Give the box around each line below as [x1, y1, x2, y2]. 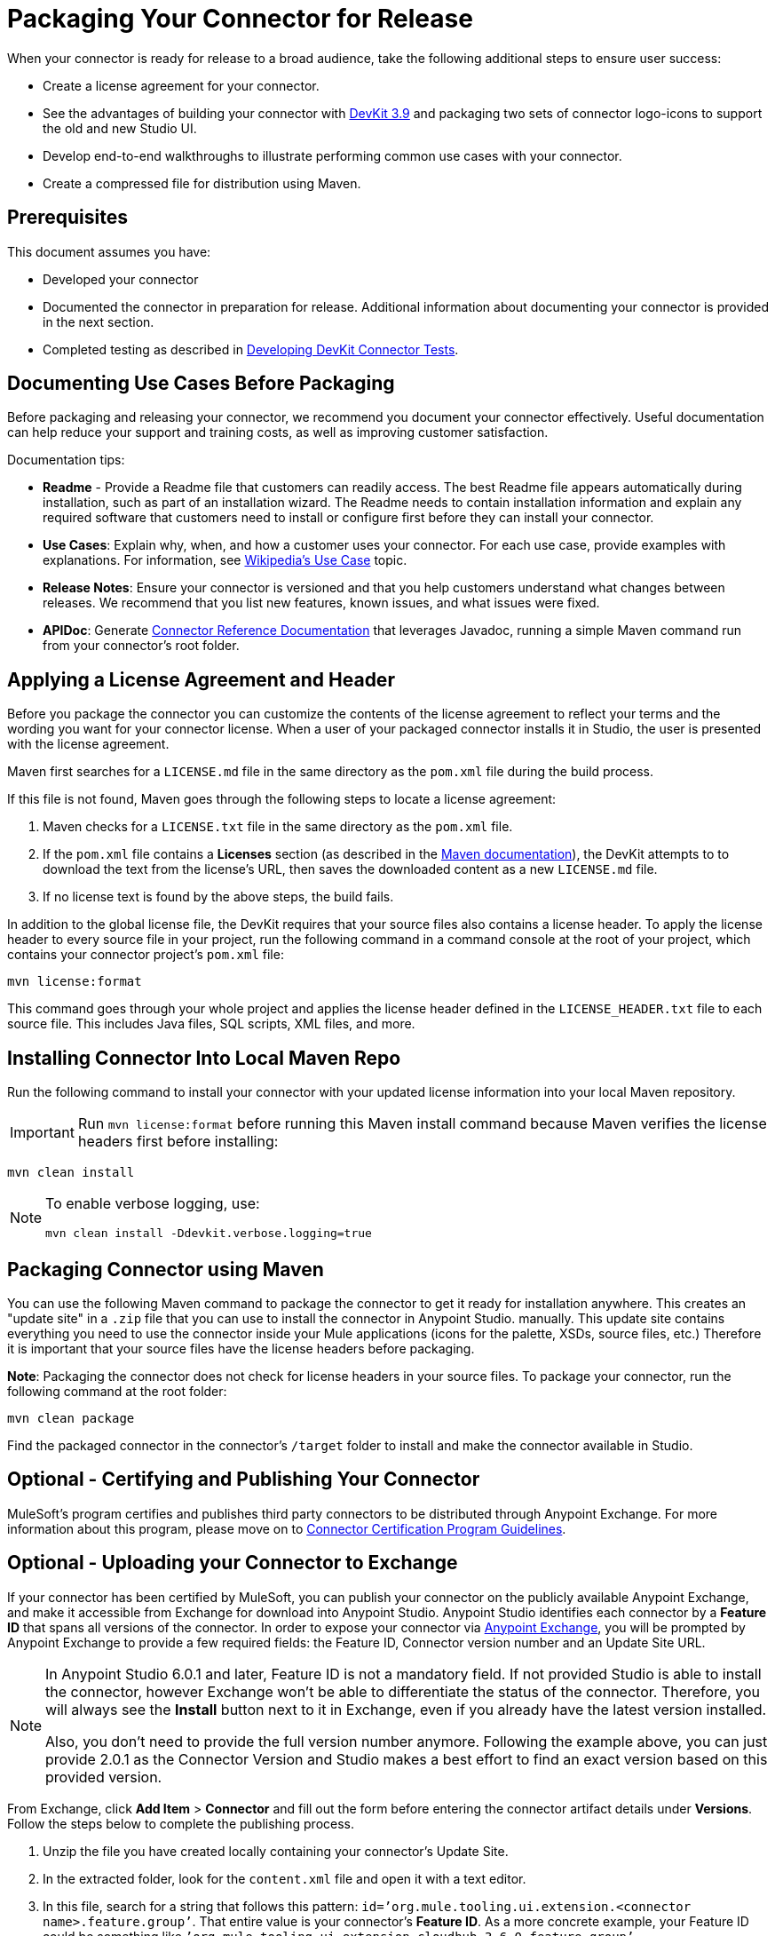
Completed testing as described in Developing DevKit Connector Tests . [43, 341, 459, 357]
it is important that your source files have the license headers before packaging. [7, 1340, 475, 1356]
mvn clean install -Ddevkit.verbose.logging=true [45, 1226, 372, 1241]
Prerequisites [7, 206, 128, 229]
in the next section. [43, 313, 154, 329]
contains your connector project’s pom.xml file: [7, 947, 284, 963]
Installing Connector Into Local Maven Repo [7, 1046, 401, 1069]
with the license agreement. [7, 736, 170, 752]
